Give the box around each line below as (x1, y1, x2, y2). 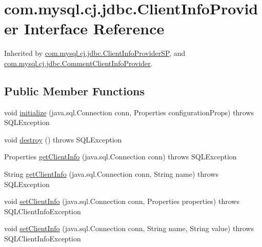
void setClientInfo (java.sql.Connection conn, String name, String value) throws (4, 223, 254, 234)
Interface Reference (24, 18, 165, 39)
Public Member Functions (4, 83, 145, 98)
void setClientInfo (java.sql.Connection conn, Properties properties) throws (4, 196, 239, 207)
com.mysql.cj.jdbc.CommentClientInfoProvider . (4, 57, 153, 68)
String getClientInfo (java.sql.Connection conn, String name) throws (4, 169, 218, 179)
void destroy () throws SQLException (4, 134, 122, 145)
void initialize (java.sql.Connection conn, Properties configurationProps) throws (4, 107, 254, 117)
